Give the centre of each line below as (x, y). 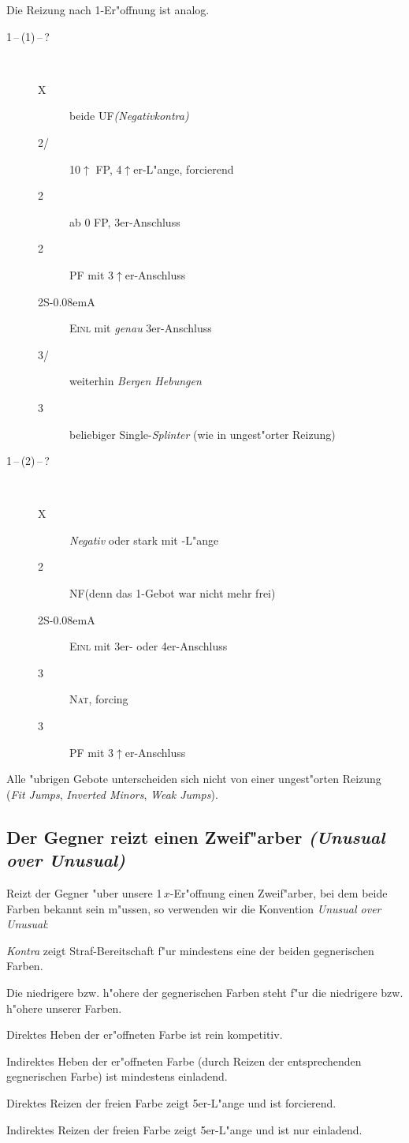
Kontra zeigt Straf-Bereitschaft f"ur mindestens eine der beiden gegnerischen (190, 950)
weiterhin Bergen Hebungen (136, 381)
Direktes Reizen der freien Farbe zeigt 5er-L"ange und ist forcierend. (171, 1102)
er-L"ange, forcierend (184, 169)
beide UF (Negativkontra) (129, 116)
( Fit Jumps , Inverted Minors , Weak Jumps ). (112, 794)
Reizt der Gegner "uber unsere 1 (84, 893)
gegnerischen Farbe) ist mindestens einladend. (117, 1076)
